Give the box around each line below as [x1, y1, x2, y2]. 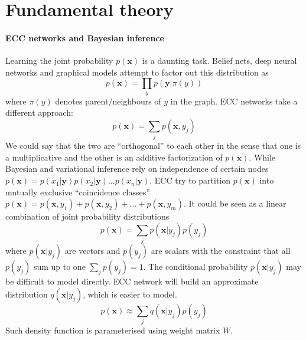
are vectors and [64, 244, 121, 257]
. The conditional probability [143, 260, 248, 273]
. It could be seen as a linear [183, 197, 287, 210]
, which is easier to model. [83, 287, 177, 300]
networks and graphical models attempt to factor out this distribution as [5, 66, 269, 78]
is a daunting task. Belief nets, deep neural [142, 54, 297, 67]
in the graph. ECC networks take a [170, 94, 298, 107]
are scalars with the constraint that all [151, 244, 291, 257]
